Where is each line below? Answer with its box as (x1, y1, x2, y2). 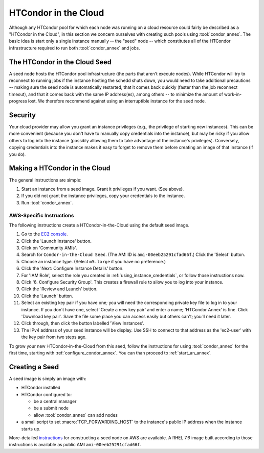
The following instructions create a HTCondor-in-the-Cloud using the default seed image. (9, 222, 190, 228)
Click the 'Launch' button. (21, 293, 73, 299)
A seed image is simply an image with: (9, 376, 87, 381)
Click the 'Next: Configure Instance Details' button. (21, 265, 124, 272)
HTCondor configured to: (21, 391, 72, 397)
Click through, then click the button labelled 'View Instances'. (21, 320, 144, 326)
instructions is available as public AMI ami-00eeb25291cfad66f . (9, 442, 142, 448)
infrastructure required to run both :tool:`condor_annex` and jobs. (9, 45, 140, 51)
